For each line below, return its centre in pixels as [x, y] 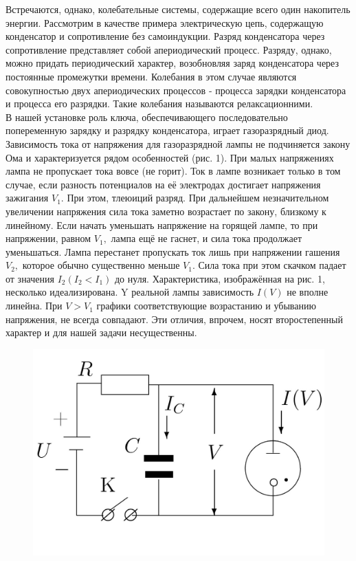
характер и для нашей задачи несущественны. [101, 332]
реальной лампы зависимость [193, 292]
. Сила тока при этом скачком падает [269, 265]
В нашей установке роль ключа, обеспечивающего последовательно [147, 117]
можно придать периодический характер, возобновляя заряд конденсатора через [173, 63]
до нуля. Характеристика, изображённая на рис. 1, [220, 278]
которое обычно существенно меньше [101, 265]
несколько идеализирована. [62, 292]
